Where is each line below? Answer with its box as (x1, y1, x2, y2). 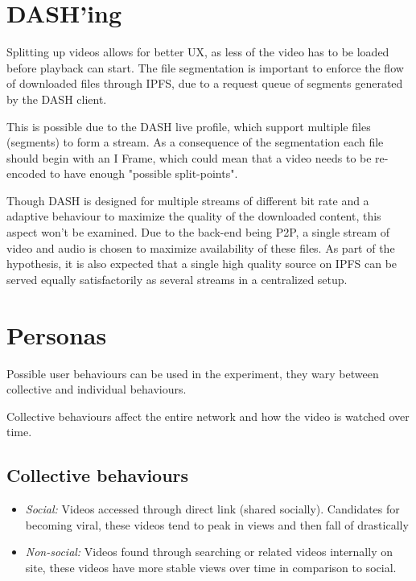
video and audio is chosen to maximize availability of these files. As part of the (6, 239, 395, 256)
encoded (6, 165, 47, 182)
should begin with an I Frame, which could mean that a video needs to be (6, 149, 372, 166)
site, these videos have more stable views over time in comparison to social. (25, 558, 397, 575)
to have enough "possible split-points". (50, 165, 238, 182)
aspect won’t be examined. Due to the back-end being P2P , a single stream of (6, 224, 390, 241)
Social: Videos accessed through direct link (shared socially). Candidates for (25, 501, 400, 517)
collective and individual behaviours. (6, 381, 187, 398)
